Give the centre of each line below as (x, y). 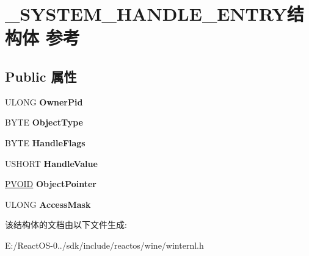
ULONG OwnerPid (44, 101)
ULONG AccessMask (48, 204)
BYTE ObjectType (44, 122)
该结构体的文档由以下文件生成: (66, 225)
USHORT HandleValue (51, 163)
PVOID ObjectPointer (51, 184)
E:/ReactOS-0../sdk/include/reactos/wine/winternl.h (104, 245)
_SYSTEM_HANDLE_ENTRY (146, 14)
